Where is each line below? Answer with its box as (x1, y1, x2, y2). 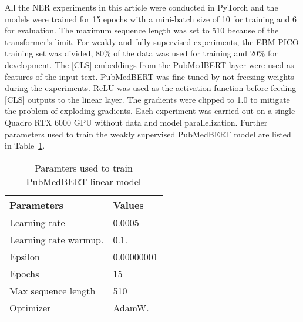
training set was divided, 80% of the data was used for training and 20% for (5, 47, 278, 59)
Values (113, 197, 144, 212)
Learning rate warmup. (9, 232, 104, 246)
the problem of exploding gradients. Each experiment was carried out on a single (5, 105, 295, 117)
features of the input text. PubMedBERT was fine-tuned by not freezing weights (5, 70, 294, 82)
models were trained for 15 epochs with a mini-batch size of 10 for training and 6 (5, 12, 297, 25)
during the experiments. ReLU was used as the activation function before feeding (5, 82, 297, 94)
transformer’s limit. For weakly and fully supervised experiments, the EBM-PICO (5, 35, 299, 48)
